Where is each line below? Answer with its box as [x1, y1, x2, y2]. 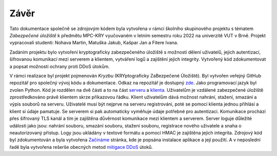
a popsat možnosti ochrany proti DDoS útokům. [9, 63, 110, 69]
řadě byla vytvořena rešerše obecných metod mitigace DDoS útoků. [9, 144, 153, 150]
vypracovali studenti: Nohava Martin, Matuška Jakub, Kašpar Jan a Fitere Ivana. [9, 40, 179, 46]
